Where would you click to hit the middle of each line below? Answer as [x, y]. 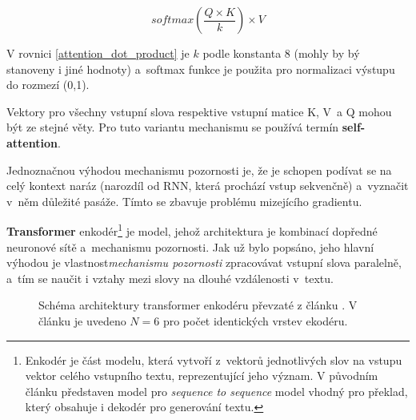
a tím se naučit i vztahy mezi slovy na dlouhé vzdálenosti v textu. [170, 278]
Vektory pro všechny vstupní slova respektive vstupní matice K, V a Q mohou [199, 111]
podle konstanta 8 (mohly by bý [281, 53]
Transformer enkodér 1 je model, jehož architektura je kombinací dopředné [192, 230]
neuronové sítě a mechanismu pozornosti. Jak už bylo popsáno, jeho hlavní [190, 246]
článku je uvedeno [82, 320]
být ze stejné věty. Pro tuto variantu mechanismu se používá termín [173, 127]
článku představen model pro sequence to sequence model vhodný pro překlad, [216, 391]
